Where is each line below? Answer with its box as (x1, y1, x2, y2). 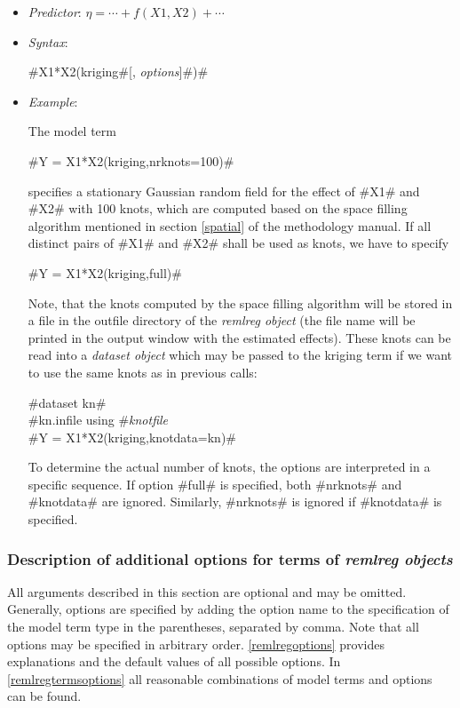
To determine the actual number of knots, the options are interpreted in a (28, 457, 431, 476)
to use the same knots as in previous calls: (28, 362, 258, 381)
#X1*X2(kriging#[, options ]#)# (28, 62, 209, 81)
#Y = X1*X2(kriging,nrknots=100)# (28, 151, 234, 170)
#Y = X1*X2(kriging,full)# (28, 263, 182, 282)
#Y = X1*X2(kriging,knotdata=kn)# (28, 427, 236, 446)
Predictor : (28, 3, 82, 20)
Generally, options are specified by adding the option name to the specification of (7, 600, 449, 618)
